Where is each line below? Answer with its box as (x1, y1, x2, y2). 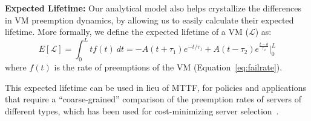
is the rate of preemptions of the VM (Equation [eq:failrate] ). (54, 61, 283, 73)
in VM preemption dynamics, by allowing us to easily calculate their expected (5, 13, 294, 26)
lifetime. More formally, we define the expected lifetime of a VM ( (5, 25, 249, 38)
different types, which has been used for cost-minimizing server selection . (5, 104, 279, 117)
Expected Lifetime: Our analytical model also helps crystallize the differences (5, 2, 302, 14)
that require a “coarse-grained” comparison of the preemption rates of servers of (5, 93, 301, 105)
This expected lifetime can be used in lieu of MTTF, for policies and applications (5, 81, 306, 93)
